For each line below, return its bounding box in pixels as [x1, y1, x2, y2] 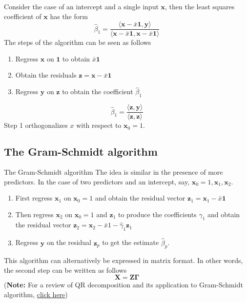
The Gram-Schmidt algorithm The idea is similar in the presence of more [4, 166, 223, 177]
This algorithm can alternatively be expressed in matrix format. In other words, [4, 255, 243, 265]
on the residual [46, 237, 92, 247]
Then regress [15, 209, 54, 219]
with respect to [76, 120, 122, 130]
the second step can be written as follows [4, 264, 127, 275]
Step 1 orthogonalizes [4, 120, 68, 130]
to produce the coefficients [118, 209, 197, 219]
